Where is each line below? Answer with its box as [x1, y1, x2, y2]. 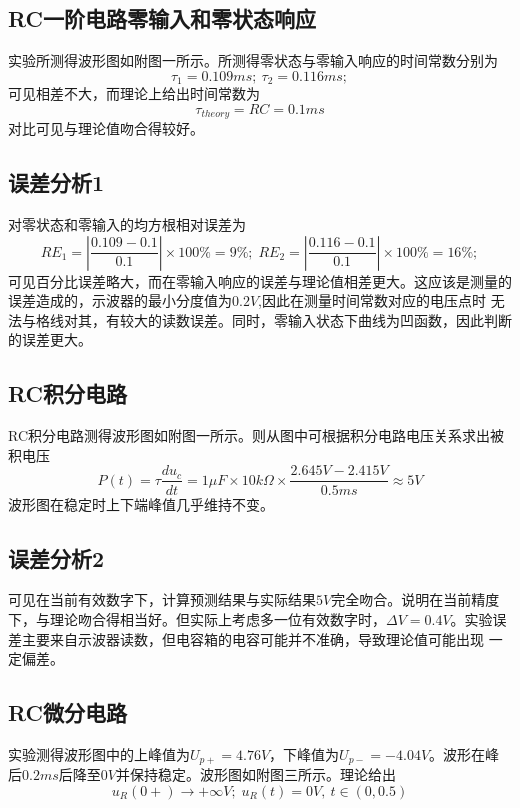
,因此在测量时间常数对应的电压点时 [258, 290, 486, 311]
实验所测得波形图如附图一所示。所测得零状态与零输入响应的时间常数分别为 [8, 50, 498, 71]
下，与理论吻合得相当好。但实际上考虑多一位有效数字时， [8, 608, 386, 629]
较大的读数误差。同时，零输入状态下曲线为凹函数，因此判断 [119, 309, 512, 330]
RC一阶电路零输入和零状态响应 [8, 3, 316, 34]
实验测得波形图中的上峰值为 [8, 743, 190, 764]
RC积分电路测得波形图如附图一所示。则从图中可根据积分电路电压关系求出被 [8, 425, 505, 446]
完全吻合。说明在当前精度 [331, 589, 500, 610]
